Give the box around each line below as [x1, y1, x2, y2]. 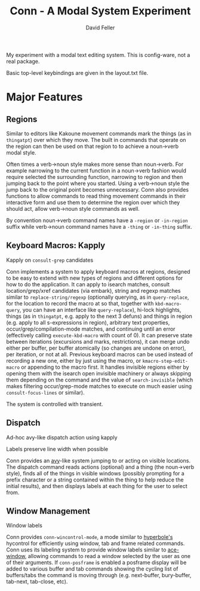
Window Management [6, 506, 91, 516]
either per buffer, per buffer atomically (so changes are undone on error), [6, 344, 186, 351]
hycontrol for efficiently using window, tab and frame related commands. [6, 540, 185, 547]
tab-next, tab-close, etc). [6, 578, 68, 585]
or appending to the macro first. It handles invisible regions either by [20, 363, 189, 371]
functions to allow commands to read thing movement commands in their [6, 192, 186, 199]
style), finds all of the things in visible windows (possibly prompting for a [6, 469, 185, 477]
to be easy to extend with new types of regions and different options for [6, 274, 183, 281]
